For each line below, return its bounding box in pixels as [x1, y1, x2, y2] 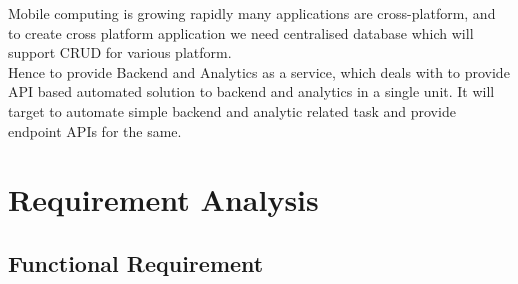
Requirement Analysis [8, 179, 319, 220]
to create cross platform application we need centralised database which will [8, 22, 474, 43]
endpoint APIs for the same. [8, 120, 182, 141]
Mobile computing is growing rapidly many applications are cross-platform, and [8, 3, 496, 23]
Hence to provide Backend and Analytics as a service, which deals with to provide [8, 61, 510, 82]
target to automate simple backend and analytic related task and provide [8, 100, 456, 121]
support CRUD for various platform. [8, 42, 232, 63]
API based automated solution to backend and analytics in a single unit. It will [8, 81, 495, 102]
